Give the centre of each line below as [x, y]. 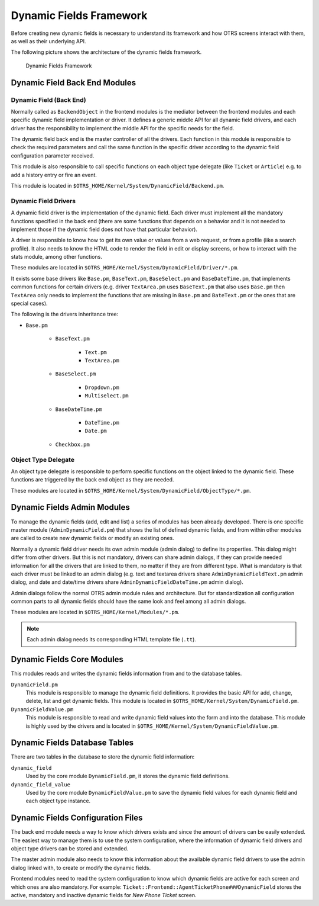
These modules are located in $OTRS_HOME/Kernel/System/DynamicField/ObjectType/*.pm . [131, 490]
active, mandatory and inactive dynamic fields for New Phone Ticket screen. [104, 895]
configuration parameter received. [53, 155]
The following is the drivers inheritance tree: [65, 314]
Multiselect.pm [107, 396]
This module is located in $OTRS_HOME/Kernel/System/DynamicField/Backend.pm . [118, 186]
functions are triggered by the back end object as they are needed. [92, 480]
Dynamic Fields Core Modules [67, 659]
